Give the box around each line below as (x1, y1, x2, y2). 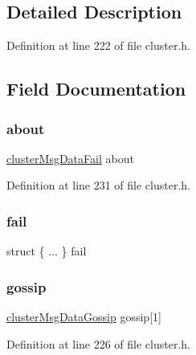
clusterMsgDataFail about (6, 149, 134, 166)
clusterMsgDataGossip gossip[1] (6, 308, 161, 325)
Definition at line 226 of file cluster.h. (6, 335, 190, 352)
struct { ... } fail (6, 243, 87, 259)
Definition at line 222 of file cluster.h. (6, 37, 190, 54)
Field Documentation (6, 76, 186, 101)
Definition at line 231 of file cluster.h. (6, 177, 190, 194)
